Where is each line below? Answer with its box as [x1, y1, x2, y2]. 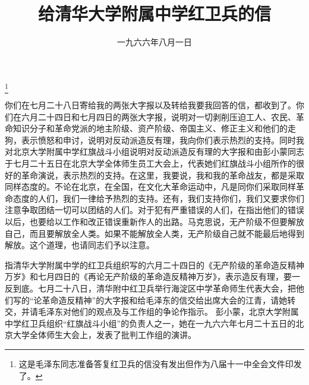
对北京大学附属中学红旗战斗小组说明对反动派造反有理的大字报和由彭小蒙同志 [5, 145, 304, 158]
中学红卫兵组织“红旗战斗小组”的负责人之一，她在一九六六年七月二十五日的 [5, 317, 296, 329]
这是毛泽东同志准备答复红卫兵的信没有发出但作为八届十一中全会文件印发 [18, 357, 302, 370]
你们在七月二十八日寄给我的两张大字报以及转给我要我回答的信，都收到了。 [5, 99, 296, 111]
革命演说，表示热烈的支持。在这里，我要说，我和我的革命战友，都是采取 [21, 168, 304, 181]
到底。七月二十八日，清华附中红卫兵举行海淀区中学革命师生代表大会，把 [12, 281, 296, 294]
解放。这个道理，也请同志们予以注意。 [5, 239, 154, 251]
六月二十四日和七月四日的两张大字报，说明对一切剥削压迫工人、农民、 [21, 110, 296, 123]
